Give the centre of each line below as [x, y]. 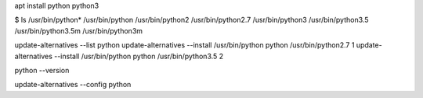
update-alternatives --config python [73, 85]
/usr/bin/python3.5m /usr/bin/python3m [79, 30]
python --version [42, 70]
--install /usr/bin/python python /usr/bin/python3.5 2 [139, 56]
